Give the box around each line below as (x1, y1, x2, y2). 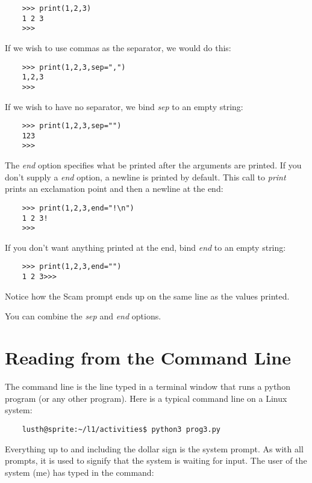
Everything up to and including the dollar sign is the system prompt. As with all (5, 442, 304, 455)
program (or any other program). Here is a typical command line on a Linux (5, 392, 287, 404)
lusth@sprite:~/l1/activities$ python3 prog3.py (22, 425, 220, 434)
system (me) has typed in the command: (5, 466, 154, 478)
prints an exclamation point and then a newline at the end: (5, 182, 223, 195)
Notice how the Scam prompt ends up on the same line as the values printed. (5, 289, 290, 302)
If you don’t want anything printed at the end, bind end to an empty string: (5, 241, 286, 253)
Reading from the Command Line (5, 345, 291, 370)
